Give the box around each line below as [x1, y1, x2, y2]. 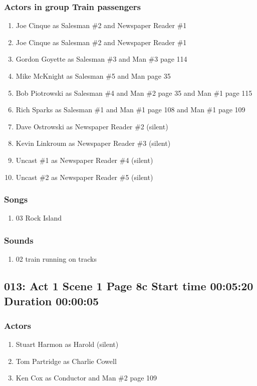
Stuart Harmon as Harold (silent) [16, 339, 119, 349]
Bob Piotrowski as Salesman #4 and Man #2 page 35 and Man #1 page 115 [16, 87, 252, 98]
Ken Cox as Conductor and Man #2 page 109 [16, 372, 157, 383]
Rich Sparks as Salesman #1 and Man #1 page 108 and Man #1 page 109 [16, 104, 245, 115]
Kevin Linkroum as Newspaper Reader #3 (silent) [16, 138, 171, 148]
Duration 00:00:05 [4, 293, 99, 308]
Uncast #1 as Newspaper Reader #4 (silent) [16, 154, 153, 165]
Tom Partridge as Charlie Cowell [16, 355, 117, 366]
